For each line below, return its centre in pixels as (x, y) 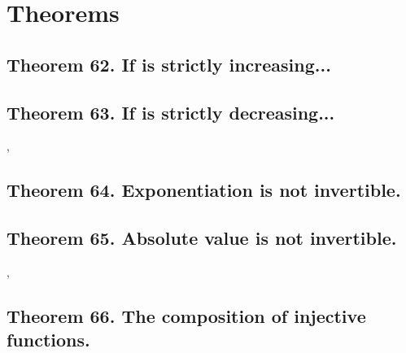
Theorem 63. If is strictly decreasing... (171, 112)
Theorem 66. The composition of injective (186, 315)
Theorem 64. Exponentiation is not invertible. (204, 190)
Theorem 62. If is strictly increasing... (169, 64)
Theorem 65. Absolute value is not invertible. (202, 238)
